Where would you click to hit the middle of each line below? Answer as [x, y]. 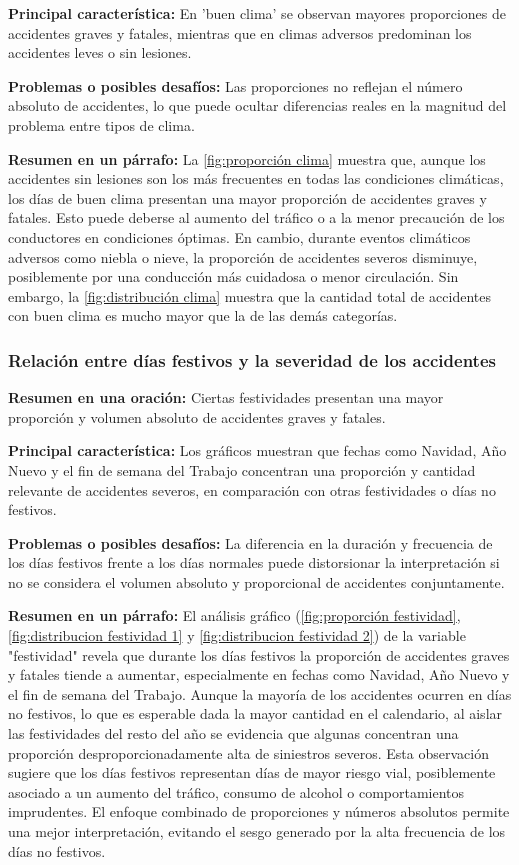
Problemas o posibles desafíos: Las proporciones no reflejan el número [235, 85]
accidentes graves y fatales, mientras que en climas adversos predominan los [240, 32]
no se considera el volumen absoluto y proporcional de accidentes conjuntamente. [256, 581]
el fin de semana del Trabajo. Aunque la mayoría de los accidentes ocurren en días [260, 693]
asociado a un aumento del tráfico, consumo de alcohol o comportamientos [236, 791]
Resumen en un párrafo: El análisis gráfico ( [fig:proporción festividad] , [234, 615]
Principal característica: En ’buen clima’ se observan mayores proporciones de [257, 13]
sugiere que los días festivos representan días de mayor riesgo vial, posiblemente [252, 772]
